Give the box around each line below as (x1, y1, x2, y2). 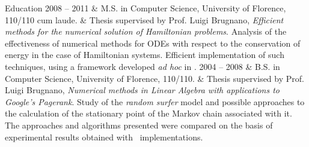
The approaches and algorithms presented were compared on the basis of (5, 118, 273, 131)
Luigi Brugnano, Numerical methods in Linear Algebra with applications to (5, 84, 280, 96)
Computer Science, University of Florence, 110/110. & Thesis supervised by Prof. (5, 72, 304, 84)
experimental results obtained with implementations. (5, 130, 203, 143)
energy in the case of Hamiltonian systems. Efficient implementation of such (5, 48, 284, 61)
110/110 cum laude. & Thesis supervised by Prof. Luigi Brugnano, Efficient (5, 13, 284, 26)
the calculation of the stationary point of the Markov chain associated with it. (5, 107, 292, 120)
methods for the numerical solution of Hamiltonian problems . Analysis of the (5, 25, 287, 38)
